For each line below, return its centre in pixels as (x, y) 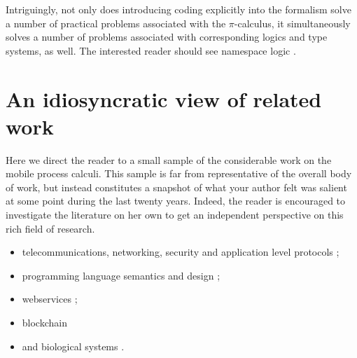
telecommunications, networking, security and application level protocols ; (181, 252)
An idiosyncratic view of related (164, 98)
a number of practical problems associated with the (116, 23)
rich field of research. (50, 228)
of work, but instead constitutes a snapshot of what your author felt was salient (176, 187)
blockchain (44, 323)
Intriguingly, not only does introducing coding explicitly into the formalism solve (178, 9)
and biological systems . (73, 346)
